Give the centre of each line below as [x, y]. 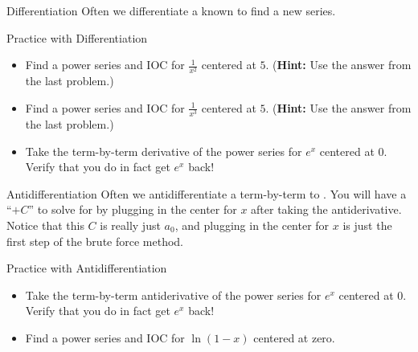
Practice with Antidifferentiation [87, 268]
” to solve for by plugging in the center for [133, 209]
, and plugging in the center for [252, 225]
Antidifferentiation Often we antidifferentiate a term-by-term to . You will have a [207, 193]
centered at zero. [294, 338]
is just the [367, 225]
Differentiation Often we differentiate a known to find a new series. [171, 10]
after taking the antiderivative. [326, 209]
